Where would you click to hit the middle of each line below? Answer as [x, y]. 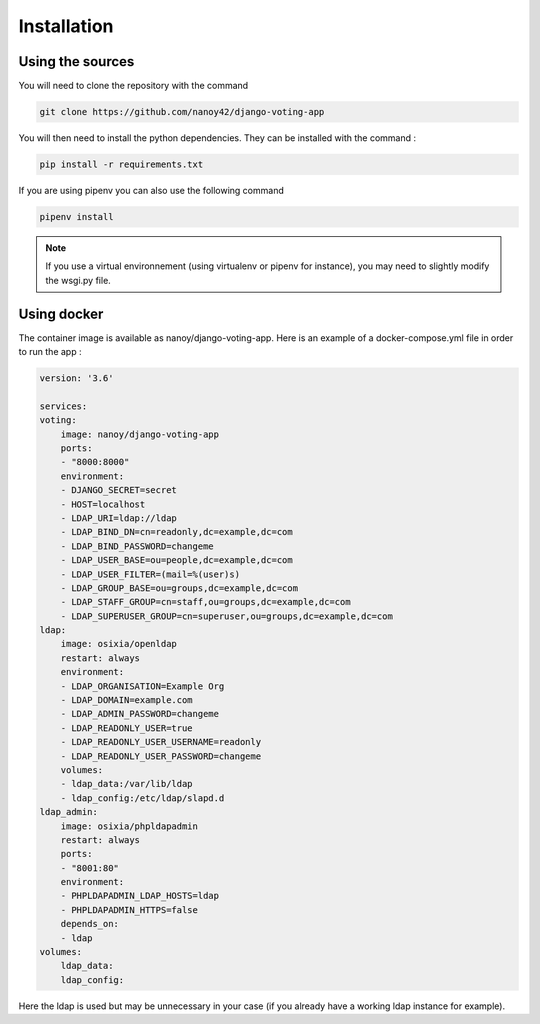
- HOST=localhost [103, 504]
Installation [66, 26]
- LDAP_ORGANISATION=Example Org [142, 686]
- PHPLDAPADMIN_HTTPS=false [129, 909]
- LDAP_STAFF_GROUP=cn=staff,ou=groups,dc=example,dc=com [205, 602]
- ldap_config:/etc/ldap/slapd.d [142, 798]
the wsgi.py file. [78, 280]
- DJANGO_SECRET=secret [118, 490]
